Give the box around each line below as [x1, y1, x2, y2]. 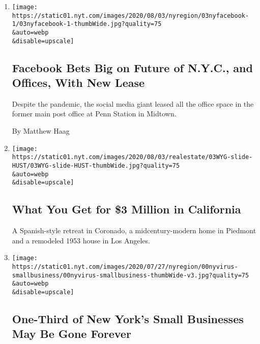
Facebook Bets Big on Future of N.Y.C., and [12, 59, 253, 75]
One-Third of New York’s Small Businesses [12, 311, 244, 326]
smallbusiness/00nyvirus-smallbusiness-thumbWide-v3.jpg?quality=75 [12, 271, 249, 279]
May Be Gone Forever [12, 326, 131, 341]
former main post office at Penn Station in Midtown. [12, 108, 177, 119]
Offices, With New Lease [12, 75, 145, 90]
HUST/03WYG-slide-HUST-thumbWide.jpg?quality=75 [12, 162, 180, 169]
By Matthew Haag [12, 126, 70, 136]
